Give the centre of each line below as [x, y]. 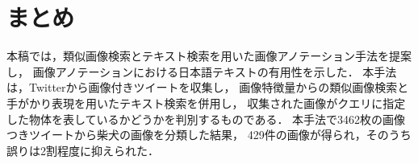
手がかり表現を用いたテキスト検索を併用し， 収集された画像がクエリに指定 [206, 102]
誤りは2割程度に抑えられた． [83, 150]
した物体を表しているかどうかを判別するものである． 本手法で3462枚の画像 [206, 119]
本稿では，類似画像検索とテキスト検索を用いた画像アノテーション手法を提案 [209, 56]
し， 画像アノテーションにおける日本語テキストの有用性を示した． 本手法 [202, 71]
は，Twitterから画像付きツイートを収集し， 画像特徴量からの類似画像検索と [208, 87]
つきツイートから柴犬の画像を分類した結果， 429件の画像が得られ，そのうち [209, 135]
